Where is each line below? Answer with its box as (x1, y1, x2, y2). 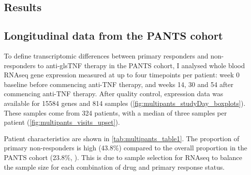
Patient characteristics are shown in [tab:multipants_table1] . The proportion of (4, 133, 239, 143)
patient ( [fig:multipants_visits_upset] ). (4, 117, 120, 127)
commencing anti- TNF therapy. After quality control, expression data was (4, 88, 223, 99)
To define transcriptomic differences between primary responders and (4, 50, 208, 60)
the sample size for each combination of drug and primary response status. (4, 161, 225, 172)
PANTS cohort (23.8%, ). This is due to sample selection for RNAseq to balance (4, 152, 242, 162)
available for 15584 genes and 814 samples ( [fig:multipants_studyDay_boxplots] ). (4, 98, 246, 108)
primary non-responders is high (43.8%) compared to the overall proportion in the (4, 143, 248, 153)
